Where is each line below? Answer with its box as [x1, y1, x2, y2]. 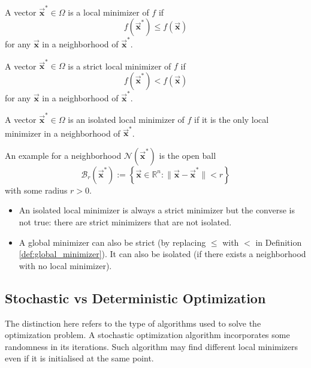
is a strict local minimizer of [68, 59, 171, 72]
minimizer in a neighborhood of [5, 126, 120, 139]
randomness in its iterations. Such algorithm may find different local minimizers [5, 340, 298, 352]
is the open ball [159, 149, 216, 161]
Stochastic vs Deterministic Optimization [5, 288, 266, 307]
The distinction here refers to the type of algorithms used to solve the [5, 316, 261, 329]
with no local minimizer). [19, 259, 112, 272]
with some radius [5, 183, 68, 196]
